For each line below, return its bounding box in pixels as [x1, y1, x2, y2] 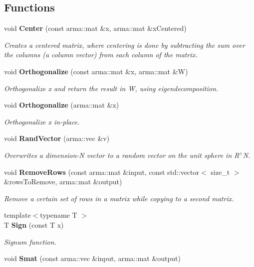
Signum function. [4, 236, 56, 247]
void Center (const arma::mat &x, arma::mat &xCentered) [4, 23, 187, 33]
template [4, 210, 31, 220]
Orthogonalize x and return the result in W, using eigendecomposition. [4, 83, 219, 93]
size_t [211, 166, 230, 177]
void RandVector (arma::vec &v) [4, 133, 110, 143]
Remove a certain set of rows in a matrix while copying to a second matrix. [4, 193, 234, 203]
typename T [40, 210, 77, 220]
